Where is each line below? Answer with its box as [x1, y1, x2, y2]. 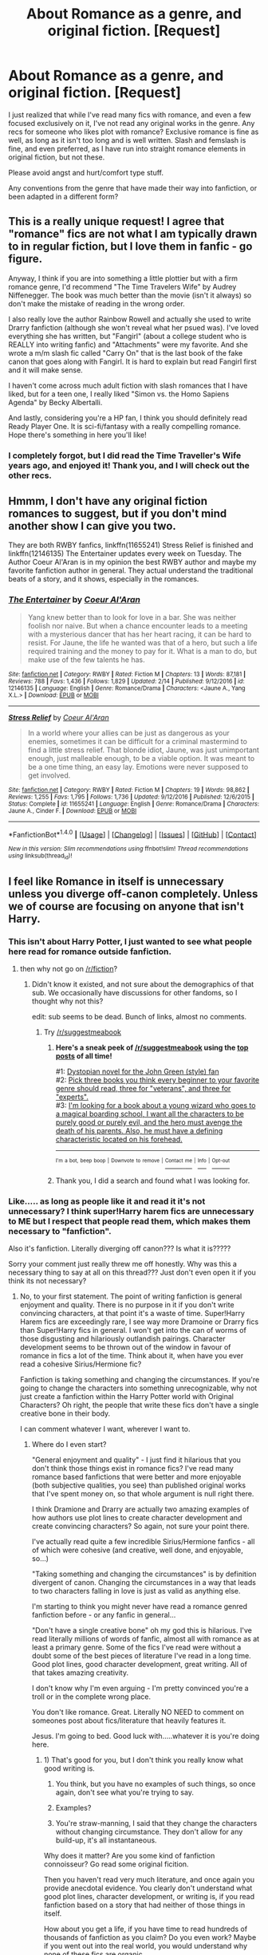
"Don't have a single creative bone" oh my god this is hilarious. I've [31, 1626, 253, 1635]
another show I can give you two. [8, 519, 177, 533]
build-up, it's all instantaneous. [55, 1835, 157, 1845]
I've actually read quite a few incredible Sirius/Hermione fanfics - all [31, 1537, 255, 1547]
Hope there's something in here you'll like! [8, 430, 147, 439]
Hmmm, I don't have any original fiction [8, 495, 208, 508]
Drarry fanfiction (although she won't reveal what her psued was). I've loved [8, 322, 259, 332]
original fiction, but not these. [8, 152, 105, 162]
